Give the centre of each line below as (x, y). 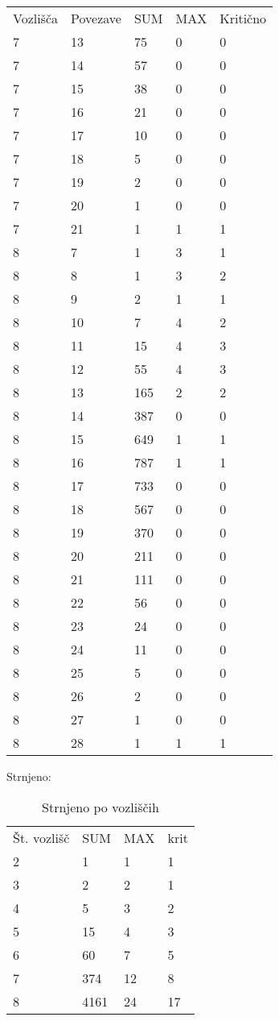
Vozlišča (36, 18)
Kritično (243, 18)
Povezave (96, 18)
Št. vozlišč (41, 837)
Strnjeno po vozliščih (101, 807)
